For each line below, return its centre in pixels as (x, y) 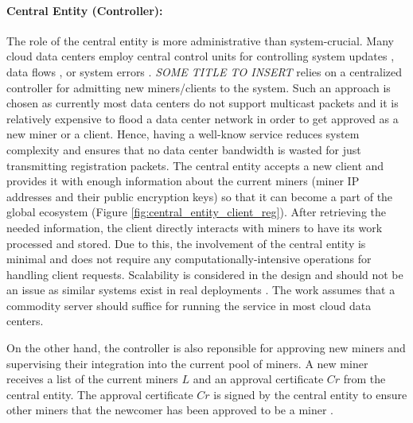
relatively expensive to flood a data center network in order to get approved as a (203, 118)
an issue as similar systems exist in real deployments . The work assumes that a (201, 290)
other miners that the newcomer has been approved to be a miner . (170, 410)
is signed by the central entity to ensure (310, 394)
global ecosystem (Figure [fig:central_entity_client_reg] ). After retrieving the (196, 212)
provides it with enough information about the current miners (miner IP (183, 181)
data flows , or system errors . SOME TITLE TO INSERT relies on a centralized (205, 71)
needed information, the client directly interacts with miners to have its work (195, 227)
